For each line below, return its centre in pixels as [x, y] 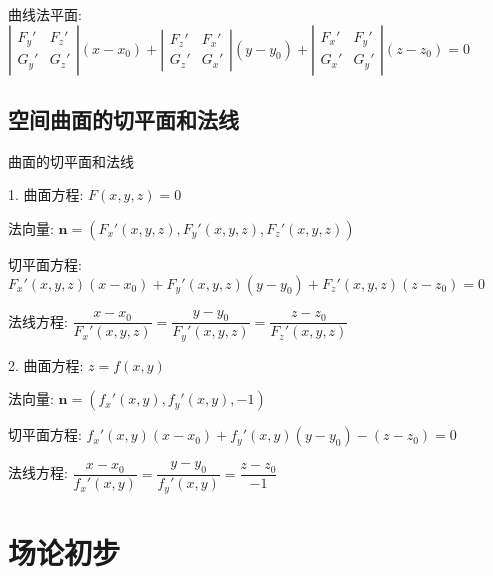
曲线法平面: [45, 14]
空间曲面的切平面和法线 [123, 118]
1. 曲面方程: [46, 194]
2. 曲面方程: [46, 364]
